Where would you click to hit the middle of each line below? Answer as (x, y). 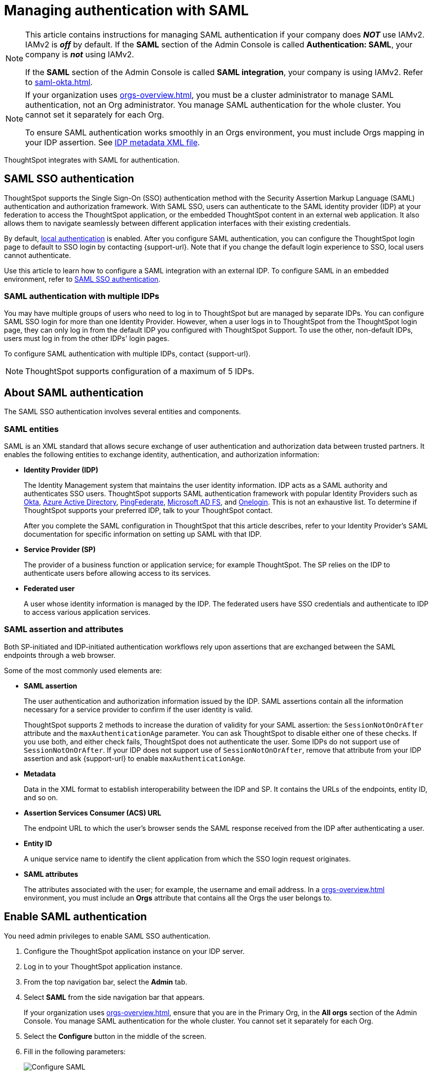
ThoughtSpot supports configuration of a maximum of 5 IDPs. (140, 371)
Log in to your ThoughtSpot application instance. (103, 966)
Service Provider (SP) (60, 549)
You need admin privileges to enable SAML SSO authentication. (107, 936)
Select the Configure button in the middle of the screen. (115, 1036)
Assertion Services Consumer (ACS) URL (93, 813)
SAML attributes (51, 874)
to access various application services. (87, 612)
